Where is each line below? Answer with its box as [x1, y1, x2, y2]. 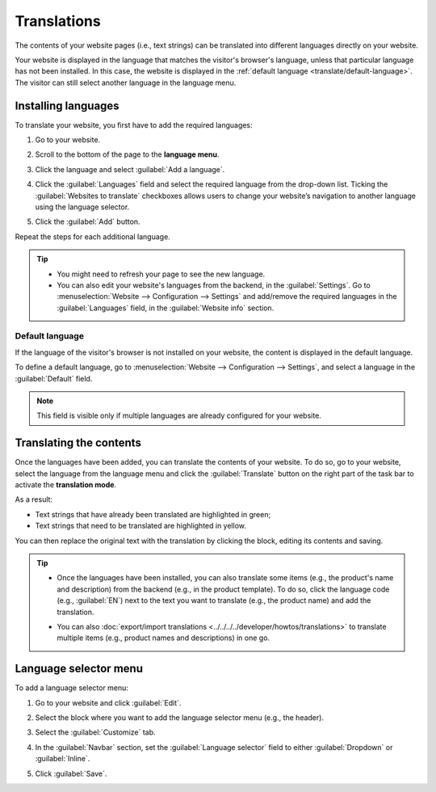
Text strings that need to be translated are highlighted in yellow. [35, 521, 246, 531]
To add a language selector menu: [15, 683, 129, 693]
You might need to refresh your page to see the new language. [57, 269, 266, 279]
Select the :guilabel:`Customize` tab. [35, 727, 157, 737]
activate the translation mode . [15, 480, 117, 490]
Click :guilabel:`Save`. [35, 769, 107, 778]
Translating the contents [15, 436, 141, 450]
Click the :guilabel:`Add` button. [35, 217, 140, 226]
